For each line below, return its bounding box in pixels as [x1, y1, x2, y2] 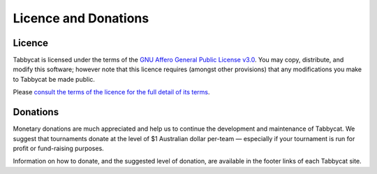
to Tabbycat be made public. [13, 75, 96, 83]
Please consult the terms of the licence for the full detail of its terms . [13, 88, 210, 96]
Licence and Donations [13, 10, 149, 26]
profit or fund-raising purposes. [13, 144, 104, 152]
